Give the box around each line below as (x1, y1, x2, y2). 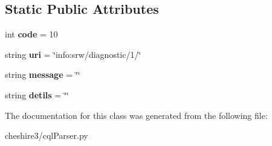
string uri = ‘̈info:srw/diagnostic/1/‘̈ (5, 48, 141, 60)
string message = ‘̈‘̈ (5, 68, 80, 81)
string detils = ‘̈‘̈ (5, 88, 69, 101)
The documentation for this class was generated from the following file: (5, 109, 268, 121)
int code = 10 (5, 28, 58, 40)
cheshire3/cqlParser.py (5, 129, 88, 142)
